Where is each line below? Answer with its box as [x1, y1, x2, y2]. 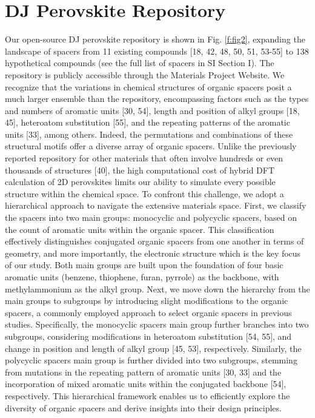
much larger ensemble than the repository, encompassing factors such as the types [5, 92, 309, 105]
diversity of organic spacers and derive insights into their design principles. [5, 401, 282, 414]
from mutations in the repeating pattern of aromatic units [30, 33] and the [5, 365, 282, 378]
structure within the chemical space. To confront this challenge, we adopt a [5, 187, 284, 200]
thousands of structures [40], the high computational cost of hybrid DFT [5, 163, 275, 176]
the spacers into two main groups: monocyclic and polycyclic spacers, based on [5, 211, 297, 224]
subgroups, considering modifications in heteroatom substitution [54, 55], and [5, 329, 292, 342]
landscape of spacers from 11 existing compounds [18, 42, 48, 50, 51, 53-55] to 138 [5, 44, 309, 57]
